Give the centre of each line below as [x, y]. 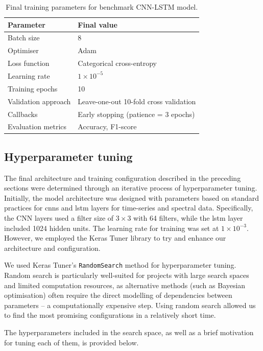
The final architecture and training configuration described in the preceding [123, 178]
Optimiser [23, 50]
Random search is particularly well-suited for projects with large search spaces [127, 275]
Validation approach [39, 101]
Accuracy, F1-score [107, 126]
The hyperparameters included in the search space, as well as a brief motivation [129, 332]
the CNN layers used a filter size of [59, 218]
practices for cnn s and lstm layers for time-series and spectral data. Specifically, [129, 208]
